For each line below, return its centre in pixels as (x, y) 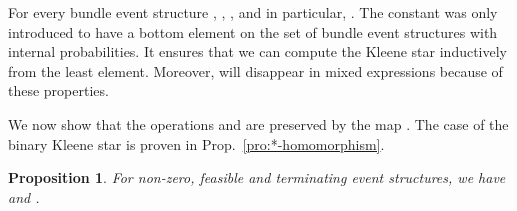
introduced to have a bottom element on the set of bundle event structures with (253, 31)
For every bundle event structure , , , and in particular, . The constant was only (253, 12)
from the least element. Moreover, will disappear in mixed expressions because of (255, 70)
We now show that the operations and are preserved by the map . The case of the (258, 123)
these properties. (58, 90)
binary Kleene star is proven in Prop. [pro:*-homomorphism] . (196, 143)
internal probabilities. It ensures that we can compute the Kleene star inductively (258, 51)
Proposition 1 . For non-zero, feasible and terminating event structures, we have (257, 177)
